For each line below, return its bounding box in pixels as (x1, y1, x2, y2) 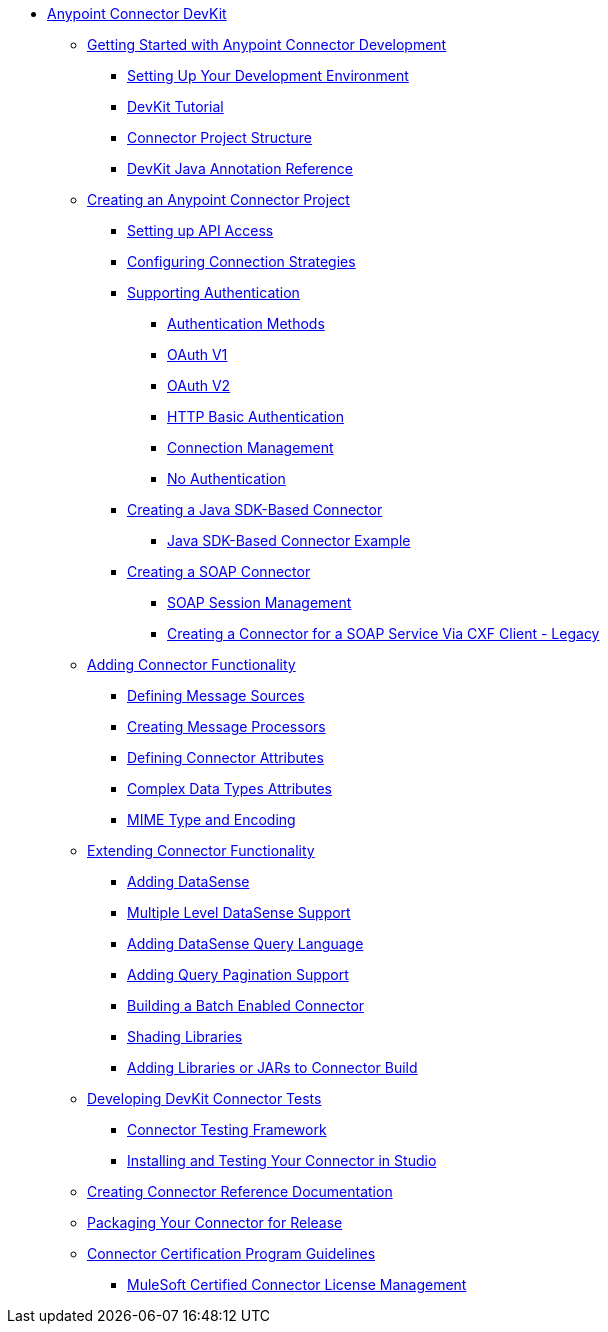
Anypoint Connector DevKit (47, 5, 227, 22)
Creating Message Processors (127, 718, 326, 735)
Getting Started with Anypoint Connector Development (87, 36, 447, 53)
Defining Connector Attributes (127, 749, 324, 766)
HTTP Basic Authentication (167, 408, 344, 425)
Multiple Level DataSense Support (127, 904, 351, 921)
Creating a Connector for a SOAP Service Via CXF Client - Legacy (167, 625, 600, 642)
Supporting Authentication (127, 284, 300, 301)
